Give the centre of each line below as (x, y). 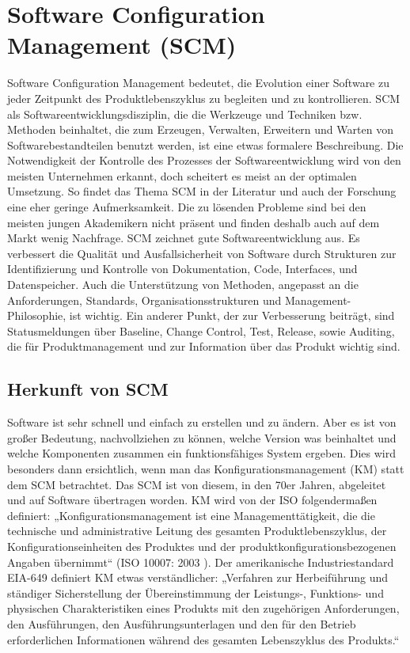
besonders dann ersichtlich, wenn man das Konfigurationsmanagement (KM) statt (206, 468)
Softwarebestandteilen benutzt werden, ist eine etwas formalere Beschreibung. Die (205, 144)
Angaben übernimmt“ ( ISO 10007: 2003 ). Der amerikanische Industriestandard (201, 562)
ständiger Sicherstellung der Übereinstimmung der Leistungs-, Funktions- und (196, 592)
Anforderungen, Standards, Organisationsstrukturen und (144, 300)
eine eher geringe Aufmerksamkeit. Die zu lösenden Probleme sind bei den (187, 207)
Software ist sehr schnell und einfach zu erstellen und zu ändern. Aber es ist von (202, 422)
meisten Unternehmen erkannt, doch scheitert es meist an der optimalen (182, 175)
